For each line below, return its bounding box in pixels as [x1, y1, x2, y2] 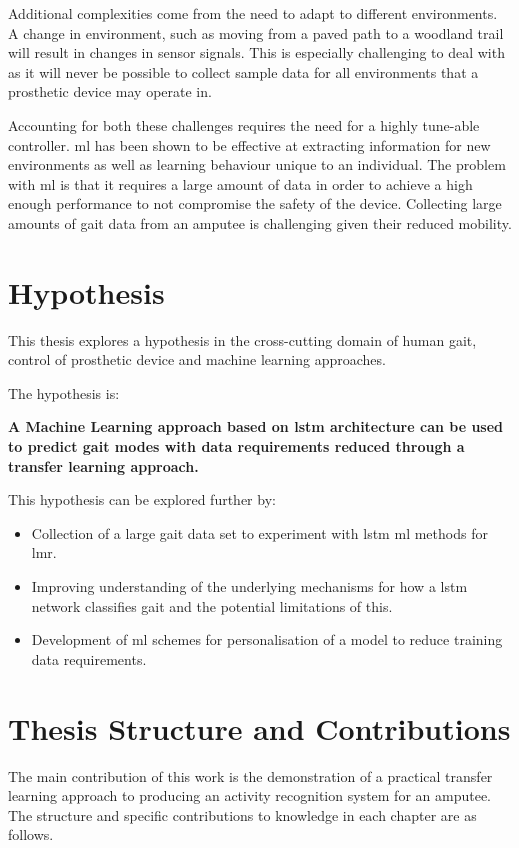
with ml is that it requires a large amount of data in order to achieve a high [8, 173, 473, 194]
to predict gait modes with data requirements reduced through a [8, 436, 465, 457]
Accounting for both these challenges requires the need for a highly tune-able [8, 114, 480, 135]
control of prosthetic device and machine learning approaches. [8, 349, 386, 370]
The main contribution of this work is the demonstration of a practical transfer [8, 765, 493, 786]
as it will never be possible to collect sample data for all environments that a [8, 61, 479, 82]
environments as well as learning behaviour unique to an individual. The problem [8, 154, 506, 175]
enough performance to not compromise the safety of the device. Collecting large [8, 193, 502, 214]
